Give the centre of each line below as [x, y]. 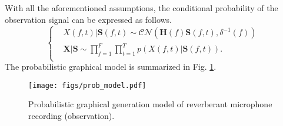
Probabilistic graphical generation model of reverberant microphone [150, 104]
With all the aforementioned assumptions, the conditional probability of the [141, 8]
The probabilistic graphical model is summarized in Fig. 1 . [111, 67]
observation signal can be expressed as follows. [89, 19]
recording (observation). [71, 115]
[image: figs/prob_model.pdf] [87, 85]
